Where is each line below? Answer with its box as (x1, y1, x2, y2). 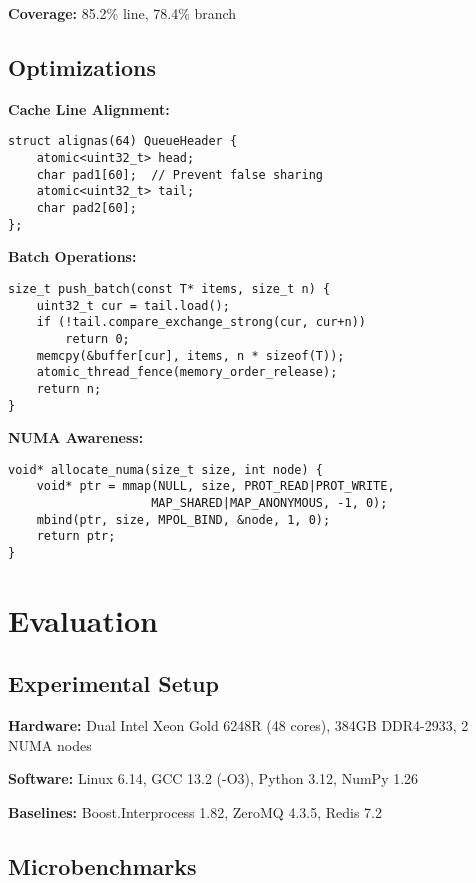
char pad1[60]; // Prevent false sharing (36, 167, 323, 182)
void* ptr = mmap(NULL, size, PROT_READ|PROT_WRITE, (36, 479, 395, 494)
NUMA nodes (8, 734, 92, 755)
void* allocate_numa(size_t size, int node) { (8, 462, 323, 477)
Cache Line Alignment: (8, 98, 170, 119)
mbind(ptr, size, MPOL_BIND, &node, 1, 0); (36, 512, 331, 527)
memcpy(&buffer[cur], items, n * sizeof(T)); (36, 348, 345, 363)
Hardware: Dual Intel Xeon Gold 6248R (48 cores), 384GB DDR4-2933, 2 (8, 715, 469, 736)
